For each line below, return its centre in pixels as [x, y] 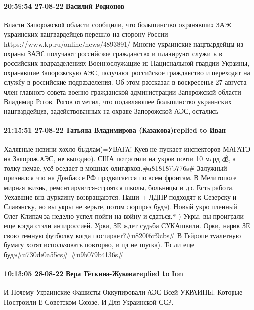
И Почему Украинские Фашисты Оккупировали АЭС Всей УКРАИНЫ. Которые [123, 292]
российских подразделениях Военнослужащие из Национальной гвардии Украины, [127, 63]
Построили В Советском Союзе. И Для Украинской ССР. [89, 302]
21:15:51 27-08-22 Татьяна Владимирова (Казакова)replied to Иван [115, 130]
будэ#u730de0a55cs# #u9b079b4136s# [64, 254]
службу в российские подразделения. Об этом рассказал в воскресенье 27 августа [125, 82]
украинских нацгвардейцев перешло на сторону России [86, 34]
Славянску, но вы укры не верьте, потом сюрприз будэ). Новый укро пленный [121, 206]
